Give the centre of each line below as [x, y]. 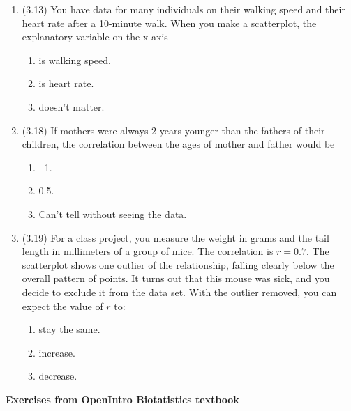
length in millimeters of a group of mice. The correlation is [148, 251]
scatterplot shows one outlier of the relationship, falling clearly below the [178, 264]
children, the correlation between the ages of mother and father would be [178, 144]
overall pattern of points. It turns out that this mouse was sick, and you [176, 278]
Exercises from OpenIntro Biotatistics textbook [122, 399]
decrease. [58, 376]
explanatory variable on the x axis [95, 37]
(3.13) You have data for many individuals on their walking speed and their [184, 9]
